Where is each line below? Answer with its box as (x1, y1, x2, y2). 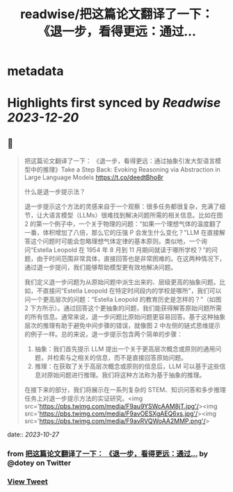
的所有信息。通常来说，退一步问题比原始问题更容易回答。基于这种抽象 (24, 313, 226, 321)
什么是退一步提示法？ (24, 188, 86, 196)
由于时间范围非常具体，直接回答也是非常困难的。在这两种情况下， (36, 254, 226, 263)
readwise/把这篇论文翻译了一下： (19, 6, 214, 22)
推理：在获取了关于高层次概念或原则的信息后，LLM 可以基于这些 (34, 362, 220, 370)
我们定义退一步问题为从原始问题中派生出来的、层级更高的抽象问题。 (24, 278, 220, 286)
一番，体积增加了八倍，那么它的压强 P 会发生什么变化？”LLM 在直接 (24, 229, 220, 237)
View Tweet (7, 477, 49, 486)
